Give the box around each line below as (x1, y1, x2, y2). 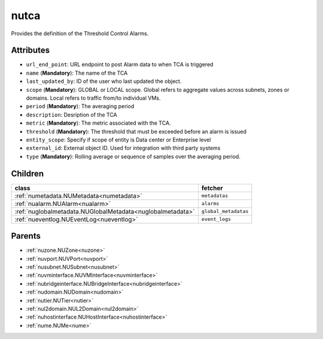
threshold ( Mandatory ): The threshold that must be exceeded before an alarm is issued (26, 128, 247, 135)
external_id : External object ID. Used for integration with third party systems (26, 144, 221, 152)
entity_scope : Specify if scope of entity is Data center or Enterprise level (26, 136, 211, 143)
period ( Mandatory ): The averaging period (26, 103, 135, 110)
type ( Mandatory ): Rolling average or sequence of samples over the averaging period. (26, 153, 240, 160)
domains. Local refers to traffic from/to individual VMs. (26, 94, 161, 101)
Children (11, 168, 44, 178)
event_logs (201, 216, 231, 223)
